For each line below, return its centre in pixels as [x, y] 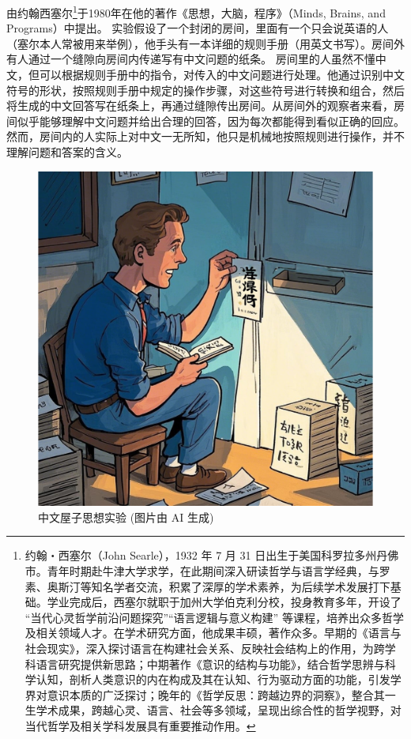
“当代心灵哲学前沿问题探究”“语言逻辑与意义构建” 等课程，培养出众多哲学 [214, 617]
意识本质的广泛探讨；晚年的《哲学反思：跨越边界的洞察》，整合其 [216, 694]
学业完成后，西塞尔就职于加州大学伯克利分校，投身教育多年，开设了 [224, 602]
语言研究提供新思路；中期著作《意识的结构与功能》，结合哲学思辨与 [210, 664]
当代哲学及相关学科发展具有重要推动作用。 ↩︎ [140, 725]
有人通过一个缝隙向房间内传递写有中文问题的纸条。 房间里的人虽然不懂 [191, 59]
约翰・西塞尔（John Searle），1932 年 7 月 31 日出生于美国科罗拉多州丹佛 [212, 555]
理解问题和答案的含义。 [67, 152]
